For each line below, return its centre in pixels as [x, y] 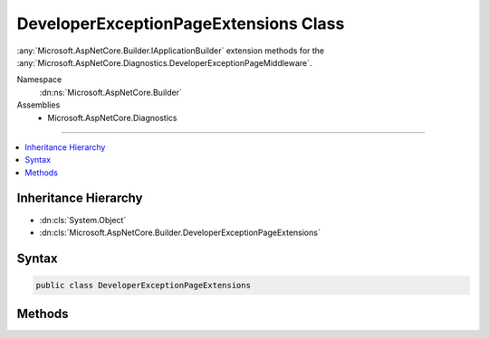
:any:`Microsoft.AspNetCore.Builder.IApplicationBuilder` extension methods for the [171, 51]
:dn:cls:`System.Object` [83, 220]
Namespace [39, 80]
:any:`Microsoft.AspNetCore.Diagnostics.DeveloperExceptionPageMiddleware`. [164, 62]
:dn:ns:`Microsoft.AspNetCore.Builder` [111, 92]
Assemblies [38, 105]
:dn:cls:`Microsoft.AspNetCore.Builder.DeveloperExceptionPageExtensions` [180, 232]
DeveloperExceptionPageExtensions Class [181, 23]
